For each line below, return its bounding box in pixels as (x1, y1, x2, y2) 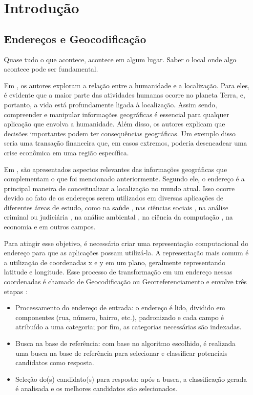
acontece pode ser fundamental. (4, 64, 98, 74)
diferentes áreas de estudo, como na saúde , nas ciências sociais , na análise (4, 202, 229, 212)
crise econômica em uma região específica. (4, 147, 129, 157)
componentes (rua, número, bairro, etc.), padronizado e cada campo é (15, 312, 224, 322)
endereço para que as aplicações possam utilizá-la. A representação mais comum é (4, 247, 249, 258)
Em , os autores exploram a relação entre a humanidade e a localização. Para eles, (4, 80, 250, 90)
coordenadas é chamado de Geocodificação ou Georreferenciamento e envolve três (4, 276, 247, 287)
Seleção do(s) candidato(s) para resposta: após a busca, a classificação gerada (15, 373, 247, 384)
